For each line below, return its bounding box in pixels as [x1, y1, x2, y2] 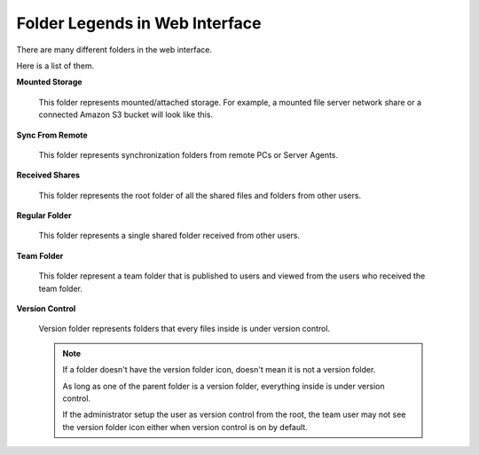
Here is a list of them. [16, 60, 95, 71]
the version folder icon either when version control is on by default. [62, 421, 308, 432]
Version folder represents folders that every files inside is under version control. [38, 324, 331, 334]
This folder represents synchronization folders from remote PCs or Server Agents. [38, 149, 339, 160]
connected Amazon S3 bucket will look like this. [38, 109, 213, 120]
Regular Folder [16, 210, 72, 221]
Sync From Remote [16, 129, 88, 140]
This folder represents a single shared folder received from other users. [38, 231, 301, 241]
